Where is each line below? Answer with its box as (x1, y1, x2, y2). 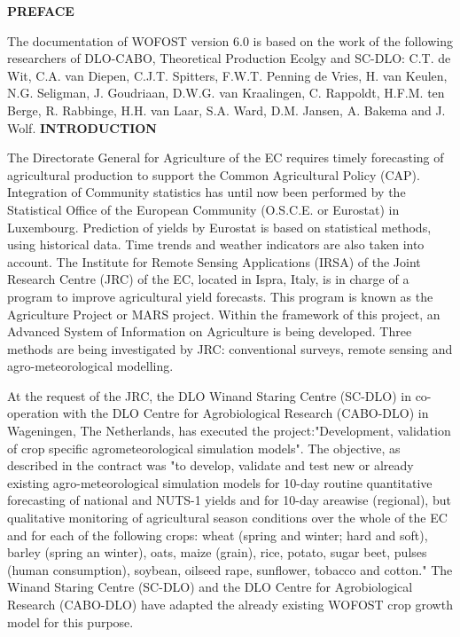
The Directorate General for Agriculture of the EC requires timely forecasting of (7, 148, 444, 167)
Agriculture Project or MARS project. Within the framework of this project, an (7, 304, 441, 323)
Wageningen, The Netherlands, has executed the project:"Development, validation (7, 421, 451, 440)
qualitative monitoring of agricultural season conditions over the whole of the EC (7, 508, 448, 527)
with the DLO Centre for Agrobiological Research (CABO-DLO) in (62, 404, 429, 422)
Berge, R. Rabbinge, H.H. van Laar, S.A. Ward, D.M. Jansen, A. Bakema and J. (7, 100, 446, 119)
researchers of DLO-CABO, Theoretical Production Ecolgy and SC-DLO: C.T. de (7, 49, 451, 67)
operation (7, 404, 59, 422)
